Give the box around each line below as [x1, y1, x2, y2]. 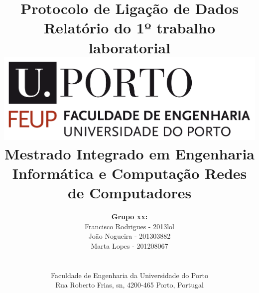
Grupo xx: [111, 211, 148, 222]
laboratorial [89, 37, 170, 57]
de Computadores [67, 182, 192, 203]
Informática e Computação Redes [12, 163, 247, 183]
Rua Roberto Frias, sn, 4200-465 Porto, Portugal [55, 280, 204, 290]
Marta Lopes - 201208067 [91, 241, 168, 251]
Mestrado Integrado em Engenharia [4, 143, 255, 163]
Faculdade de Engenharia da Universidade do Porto [51, 270, 208, 280]
